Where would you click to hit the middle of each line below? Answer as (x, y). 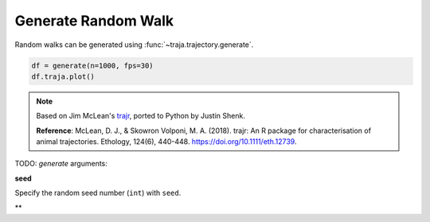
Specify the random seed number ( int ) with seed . (98, 193)
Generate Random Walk (94, 21)
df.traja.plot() (63, 76)
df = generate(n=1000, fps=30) (93, 65)
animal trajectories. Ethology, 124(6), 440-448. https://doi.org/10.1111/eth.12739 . (166, 142)
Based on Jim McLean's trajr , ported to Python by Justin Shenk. (141, 116)
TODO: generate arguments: (61, 164)
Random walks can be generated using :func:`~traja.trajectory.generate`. (134, 45)
